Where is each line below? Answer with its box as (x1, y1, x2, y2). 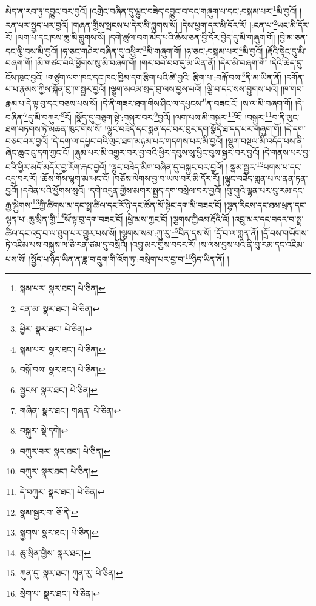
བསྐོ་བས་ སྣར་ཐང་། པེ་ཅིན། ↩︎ (19, 363, 106, 376)
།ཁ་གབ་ (280, 82, 304, 95)
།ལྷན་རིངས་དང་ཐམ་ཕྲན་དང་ (224, 198, 306, 211)
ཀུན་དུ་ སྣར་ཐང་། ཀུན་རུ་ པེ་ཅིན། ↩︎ (19, 567, 123, 579)
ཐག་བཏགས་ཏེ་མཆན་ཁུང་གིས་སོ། (5, 122, 103, 135)
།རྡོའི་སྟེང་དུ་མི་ (265, 44, 306, 57)
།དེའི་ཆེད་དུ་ (269, 56, 303, 69)
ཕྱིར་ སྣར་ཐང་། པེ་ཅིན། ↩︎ (19, 322, 92, 335)
